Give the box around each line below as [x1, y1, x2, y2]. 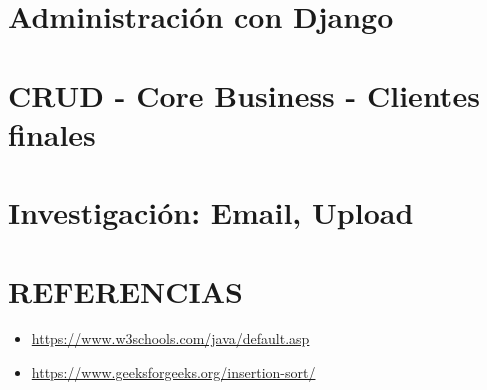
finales [8, 113, 96, 154]
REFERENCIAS [8, 270, 244, 311]
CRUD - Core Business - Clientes [8, 74, 480, 115]
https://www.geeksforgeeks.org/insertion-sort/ [31, 362, 316, 383]
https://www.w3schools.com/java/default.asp [31, 328, 310, 349]
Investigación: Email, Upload [8, 192, 414, 233]
